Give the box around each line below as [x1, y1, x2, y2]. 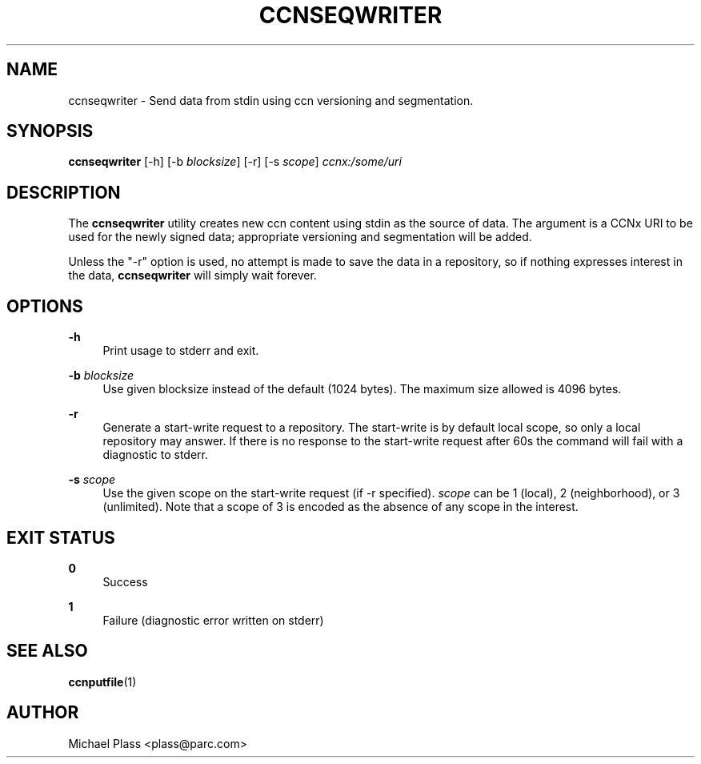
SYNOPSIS [6, 121, 94, 142]
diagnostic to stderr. [102, 448, 209, 462]
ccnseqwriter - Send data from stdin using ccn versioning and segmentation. [68, 93, 474, 107]
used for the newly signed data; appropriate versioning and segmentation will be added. [68, 230, 532, 244]
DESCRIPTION [6, 182, 121, 203]
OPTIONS [6, 296, 83, 316]
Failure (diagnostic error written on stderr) [102, 613, 324, 627]
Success [102, 574, 148, 589]
